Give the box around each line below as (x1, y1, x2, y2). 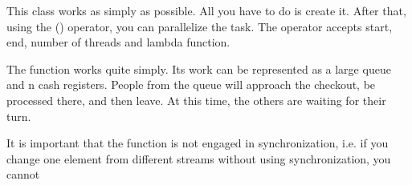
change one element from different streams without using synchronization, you (6, 150, 391, 167)
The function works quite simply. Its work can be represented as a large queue (6, 60, 391, 77)
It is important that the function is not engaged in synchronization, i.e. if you (6, 135, 389, 151)
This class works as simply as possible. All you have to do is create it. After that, (6, 2, 406, 18)
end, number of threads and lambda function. (6, 34, 230, 50)
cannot (6, 166, 40, 183)
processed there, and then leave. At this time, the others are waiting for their (6, 91, 386, 108)
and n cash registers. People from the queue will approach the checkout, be (6, 76, 376, 93)
